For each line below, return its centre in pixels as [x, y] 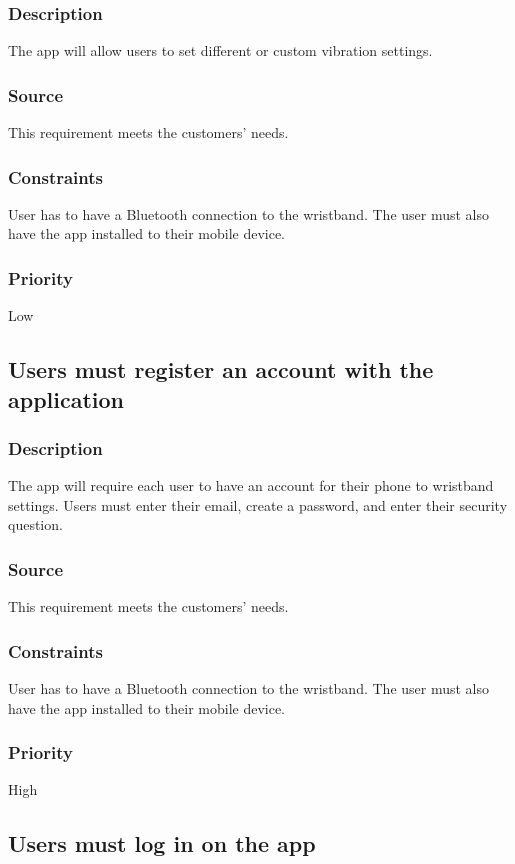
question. [35, 524]
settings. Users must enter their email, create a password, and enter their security [258, 504]
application [66, 398]
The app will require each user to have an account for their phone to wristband [251, 485]
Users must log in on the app [162, 843]
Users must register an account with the [221, 369]
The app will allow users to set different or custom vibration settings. [220, 50]
